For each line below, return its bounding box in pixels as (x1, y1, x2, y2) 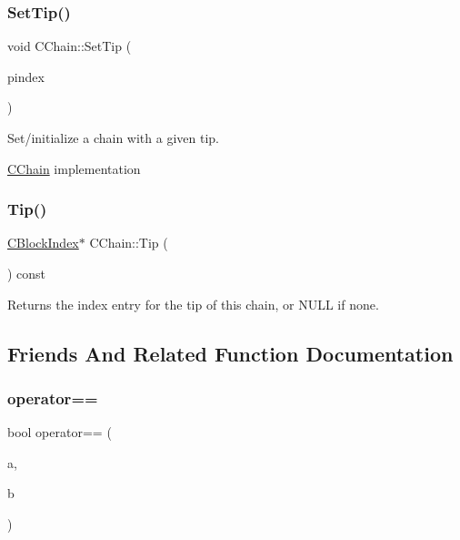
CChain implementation (7, 158, 141, 178)
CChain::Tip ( (89, 233, 168, 252)
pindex (7, 66, 45, 86)
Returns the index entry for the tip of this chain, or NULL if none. (7, 294, 379, 313)
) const (7, 264, 46, 282)
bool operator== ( (7, 423, 112, 442)
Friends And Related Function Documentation (7, 339, 454, 367)
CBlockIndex (7, 233, 79, 252)
